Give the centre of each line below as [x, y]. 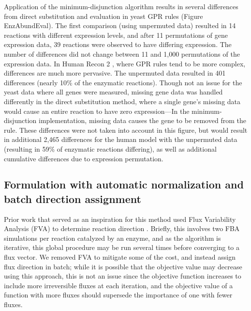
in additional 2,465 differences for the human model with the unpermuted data [121, 139]
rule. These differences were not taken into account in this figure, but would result [126, 130]
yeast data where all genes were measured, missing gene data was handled [113, 92]
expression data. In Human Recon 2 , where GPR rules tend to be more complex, [125, 63]
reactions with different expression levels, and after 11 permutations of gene [116, 35]
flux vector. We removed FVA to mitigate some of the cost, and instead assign [120, 257]
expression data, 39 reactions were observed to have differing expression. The [118, 44]
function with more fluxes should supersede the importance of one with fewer [118, 295]
